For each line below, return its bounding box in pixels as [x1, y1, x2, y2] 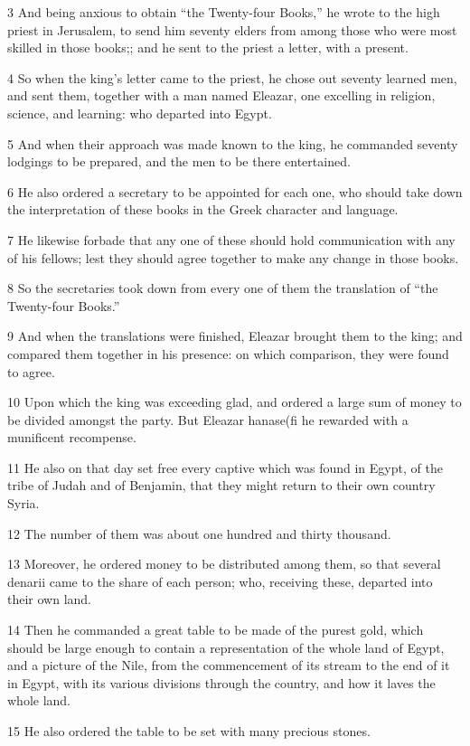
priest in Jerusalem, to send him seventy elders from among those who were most [7, 20, 457, 39]
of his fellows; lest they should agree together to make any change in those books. [7, 248, 459, 267]
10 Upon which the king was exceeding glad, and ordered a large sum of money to [7, 392, 462, 411]
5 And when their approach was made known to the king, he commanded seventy [7, 134, 458, 153]
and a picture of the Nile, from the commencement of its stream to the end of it [7, 656, 450, 675]
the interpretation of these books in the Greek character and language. [7, 200, 399, 219]
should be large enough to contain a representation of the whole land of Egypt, [7, 637, 445, 656]
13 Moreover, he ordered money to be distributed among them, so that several [7, 554, 441, 573]
